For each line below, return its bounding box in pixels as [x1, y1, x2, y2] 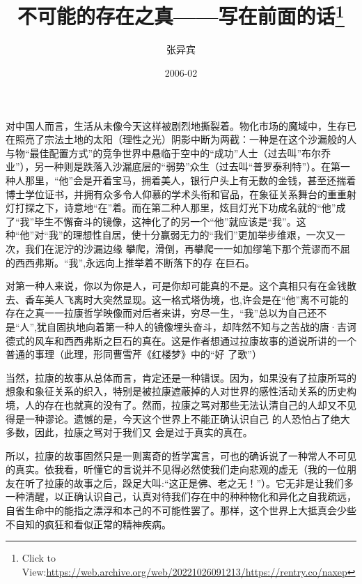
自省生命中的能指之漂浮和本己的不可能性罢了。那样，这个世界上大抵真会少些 [6, 503, 356, 518]
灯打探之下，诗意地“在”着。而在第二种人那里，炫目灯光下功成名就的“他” [6, 200, 336, 215]
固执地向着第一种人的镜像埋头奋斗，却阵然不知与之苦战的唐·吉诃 [56, 319, 356, 334]
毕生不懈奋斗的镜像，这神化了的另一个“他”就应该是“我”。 [34, 214, 297, 228]
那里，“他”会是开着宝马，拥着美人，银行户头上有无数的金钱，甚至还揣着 [24, 173, 356, 188]
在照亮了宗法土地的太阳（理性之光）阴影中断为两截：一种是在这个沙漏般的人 [6, 132, 356, 147]
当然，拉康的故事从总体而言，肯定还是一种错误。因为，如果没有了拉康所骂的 [6, 370, 356, 384]
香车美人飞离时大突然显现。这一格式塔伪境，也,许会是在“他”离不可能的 [24, 292, 349, 306]
